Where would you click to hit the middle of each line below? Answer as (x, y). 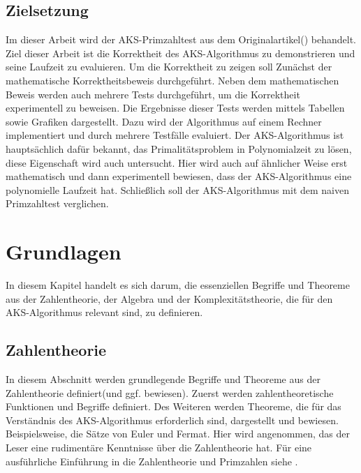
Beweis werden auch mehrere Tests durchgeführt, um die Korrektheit (153, 94)
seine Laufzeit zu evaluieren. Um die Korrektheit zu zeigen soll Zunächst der (169, 67)
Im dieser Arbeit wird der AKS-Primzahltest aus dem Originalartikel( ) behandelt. (181, 39)
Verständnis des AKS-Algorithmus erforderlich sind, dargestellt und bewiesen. (172, 420)
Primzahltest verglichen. (57, 203)
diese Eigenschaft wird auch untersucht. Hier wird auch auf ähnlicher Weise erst (177, 162)
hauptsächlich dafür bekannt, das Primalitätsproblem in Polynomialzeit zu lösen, (179, 148)
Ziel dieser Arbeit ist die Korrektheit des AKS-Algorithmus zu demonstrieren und (180, 53)
